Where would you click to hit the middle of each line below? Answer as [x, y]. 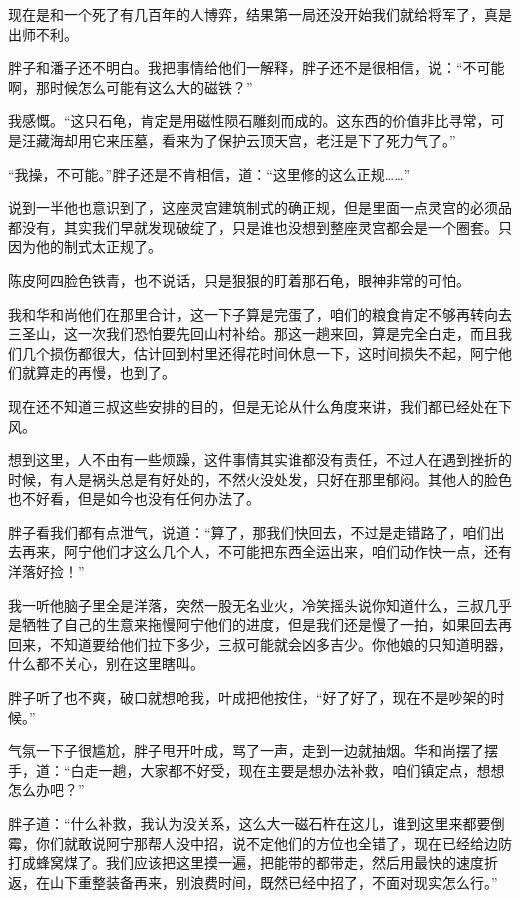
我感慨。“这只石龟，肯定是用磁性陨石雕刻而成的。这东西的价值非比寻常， [249, 120]
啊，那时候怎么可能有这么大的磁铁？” [130, 86]
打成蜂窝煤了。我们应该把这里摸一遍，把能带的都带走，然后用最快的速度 [246, 862]
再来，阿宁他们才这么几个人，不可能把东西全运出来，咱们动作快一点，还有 [266, 551]
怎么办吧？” [46, 789]
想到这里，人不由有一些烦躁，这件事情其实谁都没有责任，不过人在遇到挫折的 [260, 459]
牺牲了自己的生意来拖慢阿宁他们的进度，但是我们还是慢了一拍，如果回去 [259, 624]
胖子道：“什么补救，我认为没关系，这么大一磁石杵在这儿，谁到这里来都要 [249, 823]
